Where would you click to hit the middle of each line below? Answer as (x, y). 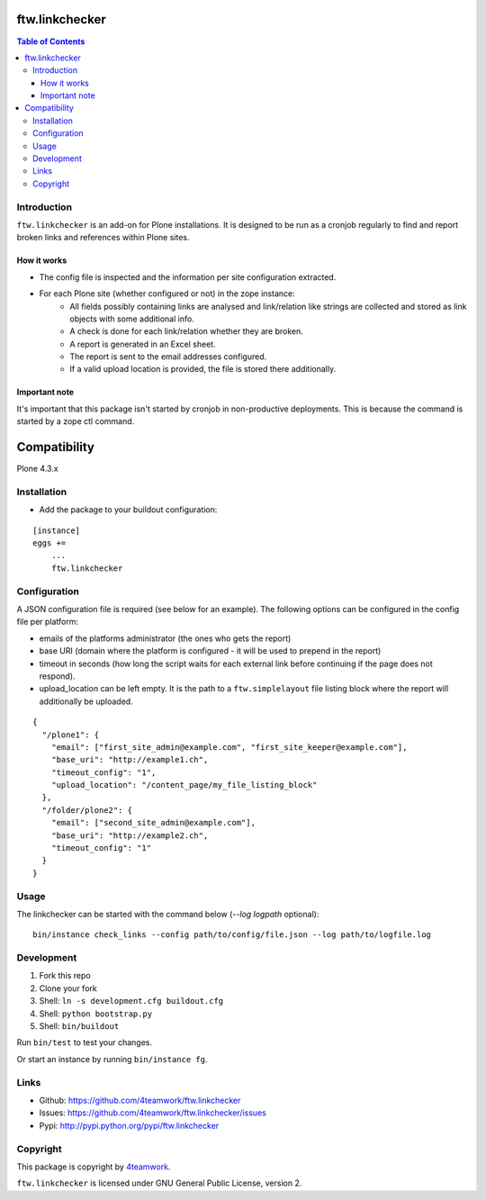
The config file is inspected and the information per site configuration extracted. (188, 277)
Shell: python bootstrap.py (96, 1014)
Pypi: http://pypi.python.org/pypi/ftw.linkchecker (129, 1125)
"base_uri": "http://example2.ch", (130, 835)
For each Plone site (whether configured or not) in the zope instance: (167, 293)
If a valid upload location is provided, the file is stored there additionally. (203, 369)
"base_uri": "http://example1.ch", (130, 760)
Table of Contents (51, 41)
